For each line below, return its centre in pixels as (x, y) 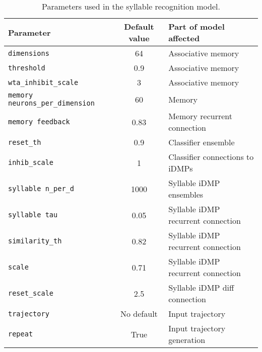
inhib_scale (31, 162)
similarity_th (35, 241)
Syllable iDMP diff (201, 287)
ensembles (186, 194)
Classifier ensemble (202, 142)
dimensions (29, 53)
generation (187, 340)
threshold (27, 68)
